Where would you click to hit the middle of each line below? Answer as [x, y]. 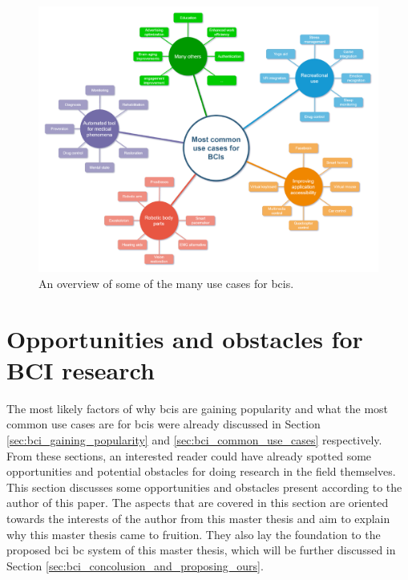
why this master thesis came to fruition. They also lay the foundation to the [194, 534]
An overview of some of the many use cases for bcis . [166, 283]
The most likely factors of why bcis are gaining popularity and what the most [198, 408]
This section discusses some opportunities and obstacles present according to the [204, 487]
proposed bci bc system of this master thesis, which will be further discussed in [201, 550]
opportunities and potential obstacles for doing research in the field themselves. [201, 471]
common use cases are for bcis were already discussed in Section [164, 424]
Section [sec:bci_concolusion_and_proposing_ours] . [135, 565]
